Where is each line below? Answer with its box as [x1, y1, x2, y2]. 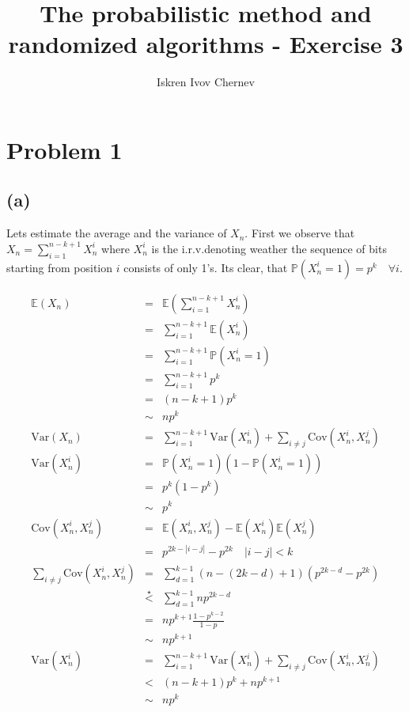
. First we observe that [244, 225, 355, 241]
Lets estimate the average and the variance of [6, 225, 227, 241]
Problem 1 [6, 133, 123, 165]
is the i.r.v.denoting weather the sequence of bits [151, 240, 387, 256]
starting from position [6, 259, 113, 275]
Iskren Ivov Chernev [157, 74, 255, 90]
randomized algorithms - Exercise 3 [8, 28, 403, 60]
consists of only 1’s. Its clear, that [123, 259, 288, 275]
